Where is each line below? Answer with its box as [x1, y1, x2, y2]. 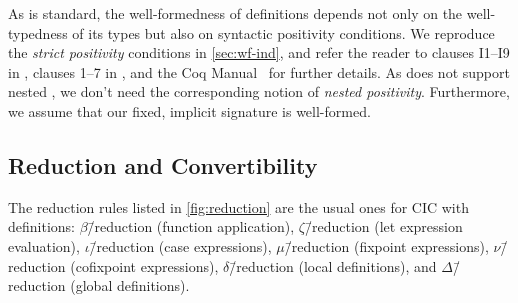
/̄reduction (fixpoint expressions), [284, 235, 489, 256]
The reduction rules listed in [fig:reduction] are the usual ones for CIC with [8, 196, 469, 217]
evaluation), [8, 235, 80, 256]
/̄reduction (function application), [87, 216, 295, 237]
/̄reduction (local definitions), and [229, 255, 437, 276]
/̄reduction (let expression [305, 216, 463, 237]
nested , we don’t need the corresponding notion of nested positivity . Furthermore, [8, 81, 510, 102]
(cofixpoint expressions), [70, 255, 219, 276]
